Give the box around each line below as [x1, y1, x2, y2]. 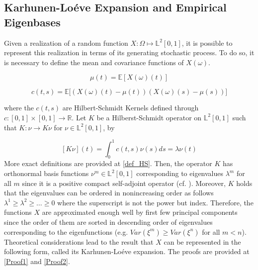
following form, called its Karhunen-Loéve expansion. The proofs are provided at [4, 246, 250, 257]
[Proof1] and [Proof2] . [4, 256, 70, 266]
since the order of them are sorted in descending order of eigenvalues [4, 217, 213, 227]
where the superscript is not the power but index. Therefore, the [57, 197, 254, 207]
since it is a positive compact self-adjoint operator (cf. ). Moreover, [22, 178, 226, 188]
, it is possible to [181, 37, 233, 48]
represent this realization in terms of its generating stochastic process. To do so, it [4, 47, 255, 58]
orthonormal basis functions [4, 168, 89, 179]
